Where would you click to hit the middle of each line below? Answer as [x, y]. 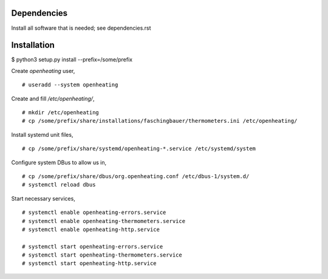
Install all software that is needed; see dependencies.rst [81, 28]
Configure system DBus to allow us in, [59, 162]
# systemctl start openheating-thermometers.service [102, 255]
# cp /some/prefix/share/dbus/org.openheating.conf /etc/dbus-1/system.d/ [136, 176]
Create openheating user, [43, 71]
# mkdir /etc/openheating [61, 112]
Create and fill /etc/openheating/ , [53, 98]
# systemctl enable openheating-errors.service [94, 212]
